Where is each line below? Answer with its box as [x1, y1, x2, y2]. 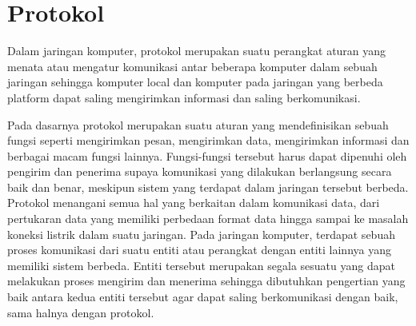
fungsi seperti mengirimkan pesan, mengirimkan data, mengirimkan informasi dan [7, 132, 410, 149]
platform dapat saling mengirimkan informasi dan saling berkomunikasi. [7, 89, 361, 105]
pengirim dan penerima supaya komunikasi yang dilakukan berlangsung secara [7, 163, 392, 180]
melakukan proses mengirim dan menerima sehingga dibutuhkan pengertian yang [7, 272, 406, 289]
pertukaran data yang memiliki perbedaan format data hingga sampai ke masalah [7, 210, 409, 227]
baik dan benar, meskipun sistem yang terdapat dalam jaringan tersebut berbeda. [7, 178, 409, 195]
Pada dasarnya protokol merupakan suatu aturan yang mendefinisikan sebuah [7, 116, 389, 133]
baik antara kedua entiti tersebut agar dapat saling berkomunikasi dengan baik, [7, 288, 398, 305]
